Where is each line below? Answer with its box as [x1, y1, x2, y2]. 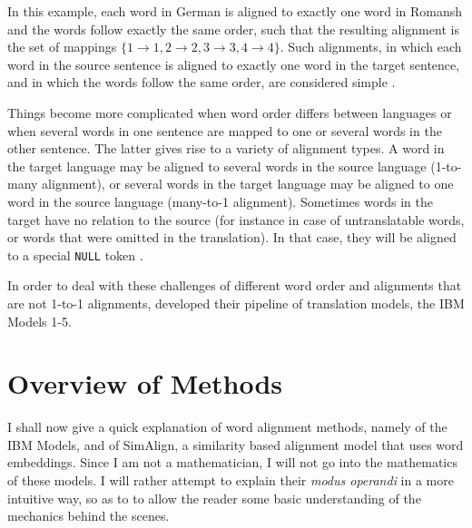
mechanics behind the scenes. [7, 506, 170, 525]
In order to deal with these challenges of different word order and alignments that [7, 276, 462, 295]
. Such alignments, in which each [280, 37, 462, 56]
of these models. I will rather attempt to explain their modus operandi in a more [7, 471, 454, 490]
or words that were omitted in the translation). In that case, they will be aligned [7, 228, 457, 247]
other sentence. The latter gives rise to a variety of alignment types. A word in [7, 139, 445, 158]
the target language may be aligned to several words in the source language [7, 156, 427, 175]
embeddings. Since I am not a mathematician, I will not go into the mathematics [7, 453, 457, 472]
